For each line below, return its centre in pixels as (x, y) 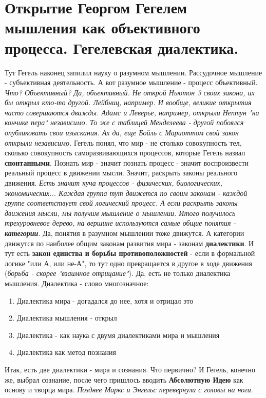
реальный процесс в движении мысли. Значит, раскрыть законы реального (121, 173)
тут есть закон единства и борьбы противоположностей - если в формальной (130, 253)
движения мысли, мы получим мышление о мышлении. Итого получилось (120, 213)
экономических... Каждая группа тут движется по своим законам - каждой (126, 193)
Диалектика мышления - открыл (67, 318)
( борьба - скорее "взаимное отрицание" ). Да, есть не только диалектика (118, 273)
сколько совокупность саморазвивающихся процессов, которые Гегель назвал (125, 153)
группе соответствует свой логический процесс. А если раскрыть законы (121, 203)
